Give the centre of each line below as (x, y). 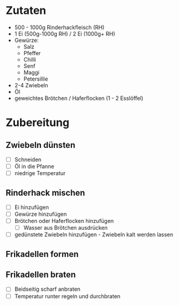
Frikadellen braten (41, 275)
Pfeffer (32, 53)
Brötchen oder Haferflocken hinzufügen (64, 221)
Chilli (30, 59)
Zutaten (26, 11)
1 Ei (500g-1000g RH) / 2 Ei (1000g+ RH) (65, 33)
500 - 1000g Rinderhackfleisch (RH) (59, 27)
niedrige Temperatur (40, 173)
